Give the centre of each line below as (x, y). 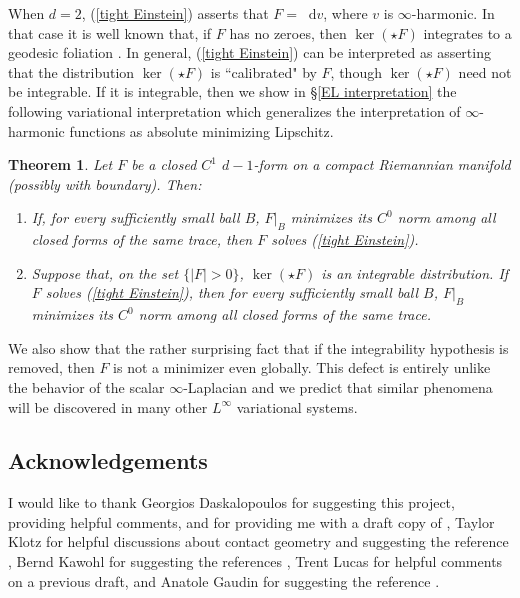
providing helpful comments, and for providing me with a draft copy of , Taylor (251, 521)
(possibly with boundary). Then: (105, 183)
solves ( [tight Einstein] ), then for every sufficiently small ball (232, 292)
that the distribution (71, 71)
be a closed (164, 164)
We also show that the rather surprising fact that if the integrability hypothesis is (258, 347)
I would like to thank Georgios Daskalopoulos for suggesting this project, (231, 502)
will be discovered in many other (108, 406)
